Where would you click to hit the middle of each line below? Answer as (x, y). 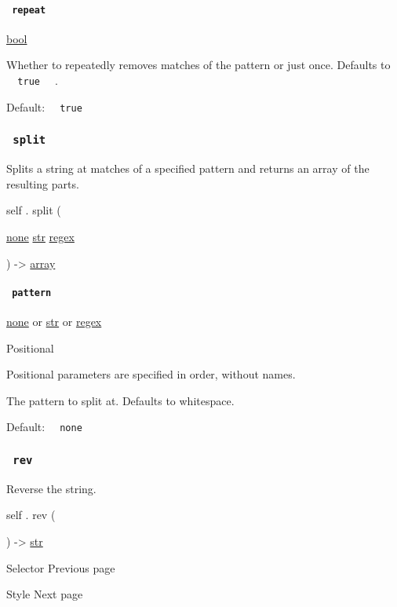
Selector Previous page (61, 567)
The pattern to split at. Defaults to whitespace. (120, 400)
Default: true (44, 106)
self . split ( (34, 210)
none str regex (40, 236)
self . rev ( (31, 515)
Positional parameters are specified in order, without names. (151, 374)
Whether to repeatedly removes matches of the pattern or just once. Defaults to (198, 65)
